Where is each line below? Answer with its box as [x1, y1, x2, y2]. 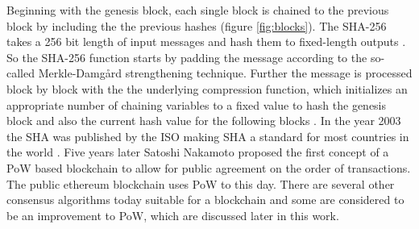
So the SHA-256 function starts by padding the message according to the [6, 48, 367, 65]
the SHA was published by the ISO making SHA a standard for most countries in [6, 127, 409, 144]
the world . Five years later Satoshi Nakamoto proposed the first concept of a [6, 144, 389, 160]
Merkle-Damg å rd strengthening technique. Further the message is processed [38, 65, 413, 81]
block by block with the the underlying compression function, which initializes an [6, 80, 408, 97]
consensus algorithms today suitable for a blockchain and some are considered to [6, 191, 404, 208]
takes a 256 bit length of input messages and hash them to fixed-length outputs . [6, 33, 406, 50]
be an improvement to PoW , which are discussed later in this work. [6, 206, 339, 223]
